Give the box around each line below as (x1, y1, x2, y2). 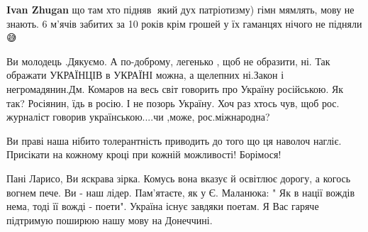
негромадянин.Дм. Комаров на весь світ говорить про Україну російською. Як (6, 81, 344, 96)
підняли (328, 16, 362, 31)
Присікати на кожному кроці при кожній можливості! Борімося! (6, 147, 281, 162)
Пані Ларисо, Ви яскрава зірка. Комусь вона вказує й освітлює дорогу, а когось (6, 170, 351, 185)
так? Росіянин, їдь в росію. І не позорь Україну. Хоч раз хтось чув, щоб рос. (6, 95, 340, 110)
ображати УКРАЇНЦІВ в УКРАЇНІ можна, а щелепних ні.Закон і (6, 67, 284, 82)
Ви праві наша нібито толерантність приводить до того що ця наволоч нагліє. (6, 133, 342, 148)
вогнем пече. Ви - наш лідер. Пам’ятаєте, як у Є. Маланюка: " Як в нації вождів (6, 184, 355, 199)
